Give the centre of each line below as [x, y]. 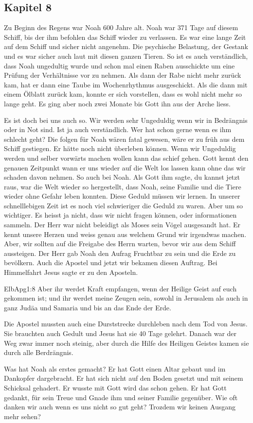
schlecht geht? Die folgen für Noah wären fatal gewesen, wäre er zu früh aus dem [124, 139]
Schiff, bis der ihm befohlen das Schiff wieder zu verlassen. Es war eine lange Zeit [125, 37]
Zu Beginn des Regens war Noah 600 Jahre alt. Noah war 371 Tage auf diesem [121, 27]
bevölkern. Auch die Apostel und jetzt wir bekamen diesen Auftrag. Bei [111, 262]
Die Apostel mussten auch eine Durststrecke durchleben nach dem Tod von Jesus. [126, 324]
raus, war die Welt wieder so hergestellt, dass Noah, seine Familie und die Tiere [123, 186]
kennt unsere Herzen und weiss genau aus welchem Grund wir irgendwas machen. [125, 234]
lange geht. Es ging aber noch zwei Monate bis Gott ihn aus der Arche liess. [117, 103]
